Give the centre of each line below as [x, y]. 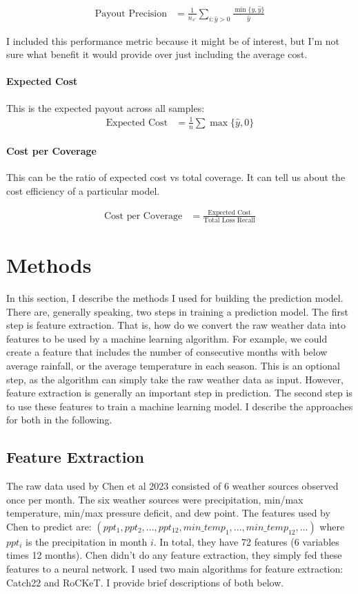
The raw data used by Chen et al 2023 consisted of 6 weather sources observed [172, 486]
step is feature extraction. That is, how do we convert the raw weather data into [176, 325]
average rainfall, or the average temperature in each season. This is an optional [173, 365]
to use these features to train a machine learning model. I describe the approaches [180, 406]
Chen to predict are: [49, 526]
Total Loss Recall [230, 220]
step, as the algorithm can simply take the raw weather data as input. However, [175, 379]
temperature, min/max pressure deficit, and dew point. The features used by [168, 513]
